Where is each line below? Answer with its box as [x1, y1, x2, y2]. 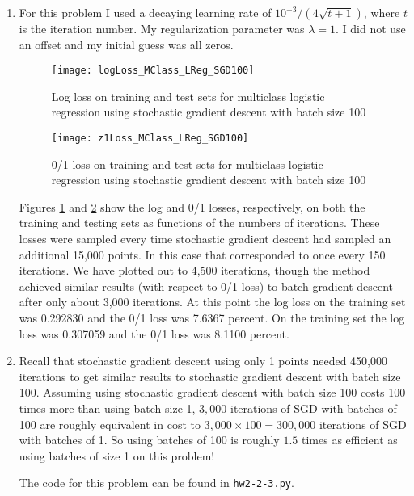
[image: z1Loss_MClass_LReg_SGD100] [51, 132, 249, 145]
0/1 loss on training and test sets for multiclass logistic [51, 155, 323, 172]
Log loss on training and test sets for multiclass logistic [51, 87, 325, 104]
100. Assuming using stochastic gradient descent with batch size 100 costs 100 [19, 384, 406, 401]
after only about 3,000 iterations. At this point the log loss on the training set [19, 293, 406, 310]
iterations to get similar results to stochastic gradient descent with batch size [19, 368, 401, 385]
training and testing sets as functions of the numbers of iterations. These [19, 214, 380, 231]
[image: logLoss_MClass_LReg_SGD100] [51, 65, 255, 77]
